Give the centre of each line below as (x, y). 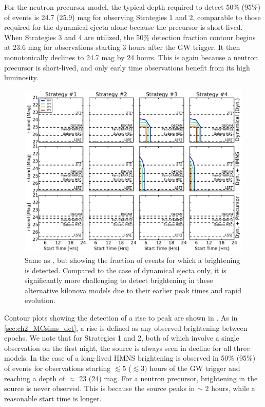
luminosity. (21, 77)
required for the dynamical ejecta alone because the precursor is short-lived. (124, 27)
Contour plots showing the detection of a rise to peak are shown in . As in (121, 318)
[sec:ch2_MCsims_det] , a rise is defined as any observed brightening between (126, 328)
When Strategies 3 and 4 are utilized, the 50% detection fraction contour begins (130, 37)
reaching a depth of (35, 378)
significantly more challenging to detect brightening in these (119, 280)
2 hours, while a (230, 388)
